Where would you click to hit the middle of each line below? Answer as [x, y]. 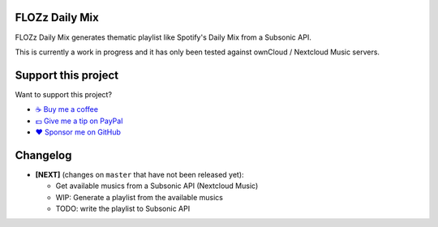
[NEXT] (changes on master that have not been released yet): [140, 174]
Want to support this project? [64, 94]
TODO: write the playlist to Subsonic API [123, 209]
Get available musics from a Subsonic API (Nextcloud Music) [157, 186]
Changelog [43, 155]
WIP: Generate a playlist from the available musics [139, 197]
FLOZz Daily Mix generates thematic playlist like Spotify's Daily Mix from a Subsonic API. [163, 37]
